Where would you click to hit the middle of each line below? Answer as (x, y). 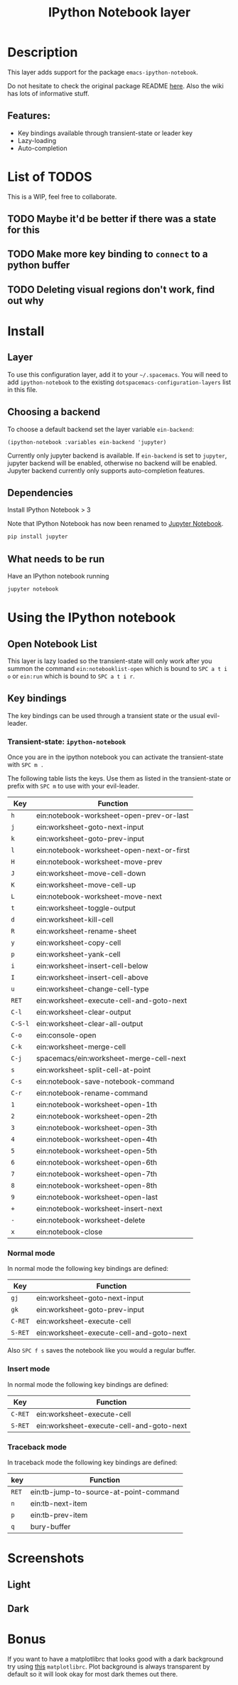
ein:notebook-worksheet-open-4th (97, 1139)
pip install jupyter (38, 537)
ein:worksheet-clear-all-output (90, 1024)
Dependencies (40, 493)
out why (26, 301)
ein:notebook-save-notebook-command (105, 1082)
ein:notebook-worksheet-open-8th (97, 1185)
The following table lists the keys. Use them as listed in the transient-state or (119, 778)
